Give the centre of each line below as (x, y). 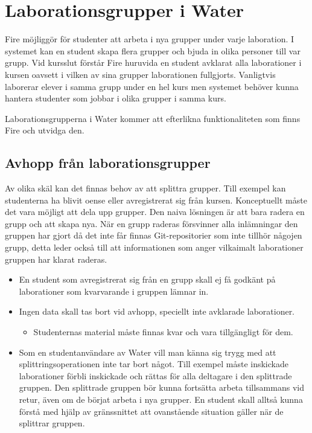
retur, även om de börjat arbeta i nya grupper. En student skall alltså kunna (161, 399)
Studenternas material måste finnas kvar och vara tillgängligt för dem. (163, 332)
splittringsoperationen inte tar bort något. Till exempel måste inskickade (154, 364)
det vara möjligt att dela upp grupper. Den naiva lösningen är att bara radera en (155, 212)
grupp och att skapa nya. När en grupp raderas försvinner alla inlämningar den (151, 223)
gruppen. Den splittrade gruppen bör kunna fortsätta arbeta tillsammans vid (161, 387)
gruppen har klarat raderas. (56, 259)
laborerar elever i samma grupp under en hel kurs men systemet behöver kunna (152, 86)
